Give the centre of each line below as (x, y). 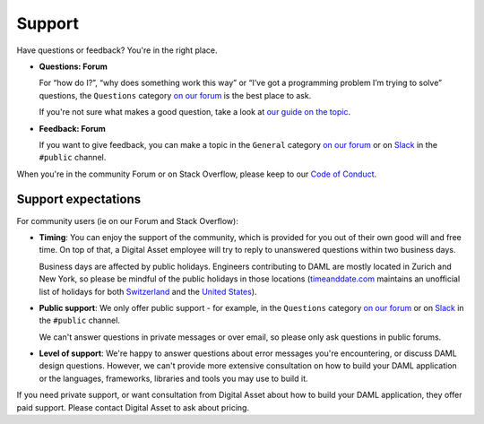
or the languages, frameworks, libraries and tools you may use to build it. (173, 378)
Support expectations (79, 199)
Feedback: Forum (73, 128)
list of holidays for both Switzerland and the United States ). (148, 291)
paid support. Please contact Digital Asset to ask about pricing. (133, 407)
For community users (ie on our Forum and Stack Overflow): (128, 221)
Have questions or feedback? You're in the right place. (117, 50)
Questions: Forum (73, 66)
